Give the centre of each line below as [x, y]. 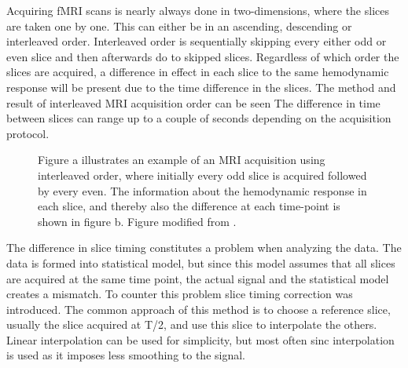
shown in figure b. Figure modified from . [137, 221]
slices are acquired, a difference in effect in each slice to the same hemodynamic [198, 72]
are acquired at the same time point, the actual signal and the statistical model [198, 278]
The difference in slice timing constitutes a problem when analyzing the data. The [204, 248]
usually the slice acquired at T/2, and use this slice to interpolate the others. [192, 324]
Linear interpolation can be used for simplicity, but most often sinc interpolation [200, 339]
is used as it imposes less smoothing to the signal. [126, 355]
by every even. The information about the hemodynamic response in [202, 190]
